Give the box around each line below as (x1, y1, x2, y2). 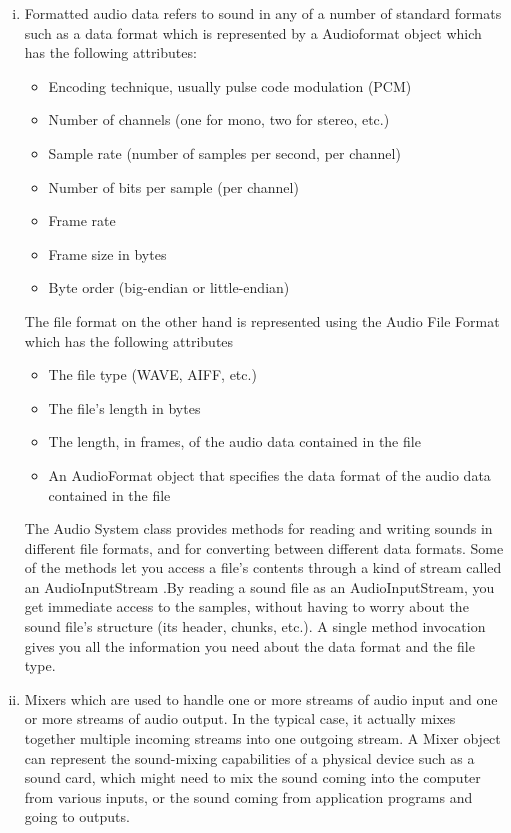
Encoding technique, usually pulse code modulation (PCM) (48, 75, 412, 96)
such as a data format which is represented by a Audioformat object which (24, 22, 482, 43)
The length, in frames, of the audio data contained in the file (48, 431, 421, 452)
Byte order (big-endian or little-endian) (48, 277, 290, 298)
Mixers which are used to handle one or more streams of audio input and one (24, 688, 498, 709)
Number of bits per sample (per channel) (48, 176, 299, 197)
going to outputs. (24, 806, 130, 827)
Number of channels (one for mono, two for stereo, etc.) (48, 109, 390, 130)
